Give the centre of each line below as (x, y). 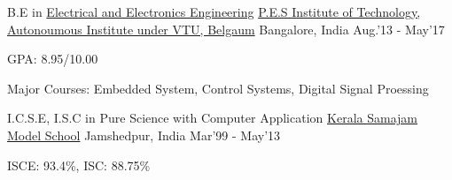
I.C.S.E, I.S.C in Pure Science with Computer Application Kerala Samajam (212, 118)
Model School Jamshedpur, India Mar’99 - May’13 (144, 135)
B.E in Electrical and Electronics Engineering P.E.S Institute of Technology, (214, 11)
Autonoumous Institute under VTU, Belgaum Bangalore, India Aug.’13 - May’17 (226, 29)
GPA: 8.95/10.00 (53, 59)
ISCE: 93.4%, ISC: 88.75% (79, 165)
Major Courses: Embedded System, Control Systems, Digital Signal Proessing (218, 88)
